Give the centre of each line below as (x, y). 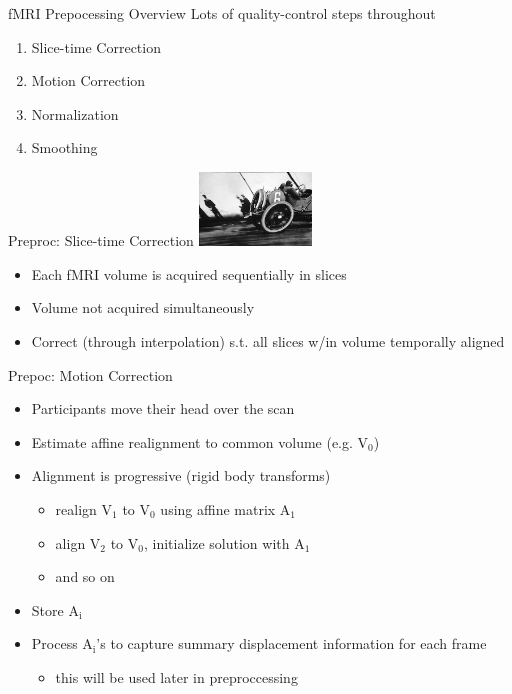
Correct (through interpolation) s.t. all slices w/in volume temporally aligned (268, 341)
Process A (62, 643)
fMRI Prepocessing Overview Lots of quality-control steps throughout (222, 13)
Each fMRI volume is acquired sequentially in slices (189, 273)
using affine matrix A (225, 508)
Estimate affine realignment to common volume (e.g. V (200, 441)
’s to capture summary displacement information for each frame (291, 643)
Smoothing (64, 147)
